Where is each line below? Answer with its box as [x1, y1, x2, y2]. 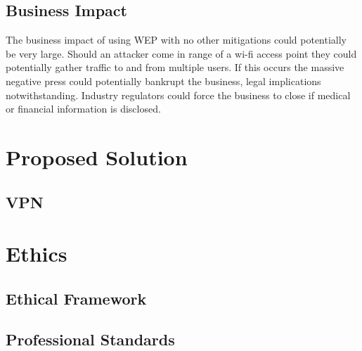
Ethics [6, 239, 67, 268]
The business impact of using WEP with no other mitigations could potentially [6, 32, 347, 47]
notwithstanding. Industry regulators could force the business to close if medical [6, 87, 351, 102]
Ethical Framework [6, 287, 147, 309]
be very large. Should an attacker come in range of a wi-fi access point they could [6, 46, 357, 60]
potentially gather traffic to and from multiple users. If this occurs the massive [6, 60, 344, 75]
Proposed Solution [6, 142, 188, 171]
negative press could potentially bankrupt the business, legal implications [6, 73, 321, 88]
